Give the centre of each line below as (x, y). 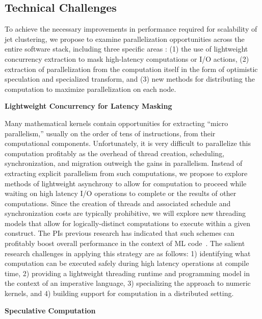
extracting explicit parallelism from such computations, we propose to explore (126, 173)
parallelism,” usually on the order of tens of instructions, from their (110, 133)
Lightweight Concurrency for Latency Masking (88, 106)
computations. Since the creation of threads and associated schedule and (118, 203)
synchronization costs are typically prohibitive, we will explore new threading (125, 213)
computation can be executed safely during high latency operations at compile (127, 263)
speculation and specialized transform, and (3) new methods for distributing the (130, 79)
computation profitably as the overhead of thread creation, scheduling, (115, 153)
